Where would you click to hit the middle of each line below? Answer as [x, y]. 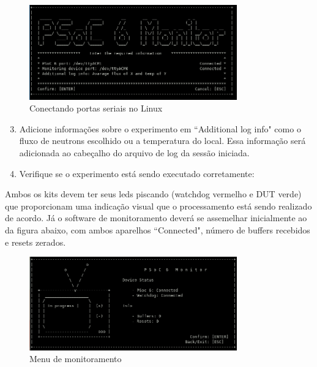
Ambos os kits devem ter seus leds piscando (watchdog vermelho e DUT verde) [153, 194]
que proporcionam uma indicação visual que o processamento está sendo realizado [158, 206]
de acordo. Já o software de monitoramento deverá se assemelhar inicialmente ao [156, 218]
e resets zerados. [35, 242]
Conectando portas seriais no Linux [96, 108]
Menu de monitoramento [76, 359]
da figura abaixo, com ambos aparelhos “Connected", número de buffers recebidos [158, 230]
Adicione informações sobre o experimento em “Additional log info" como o [160, 128]
